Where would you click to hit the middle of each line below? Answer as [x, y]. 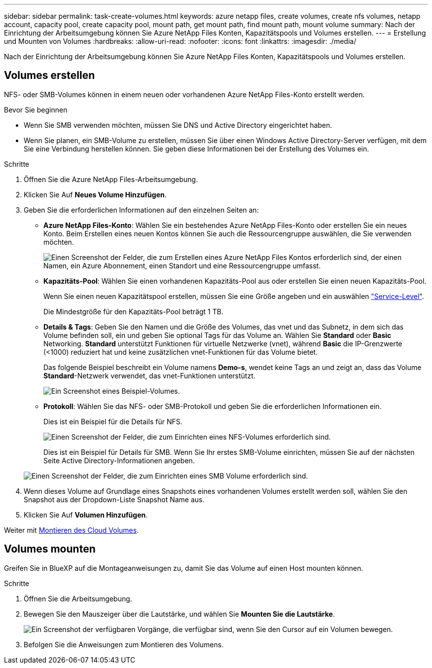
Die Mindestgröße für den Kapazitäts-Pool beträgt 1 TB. [133, 311]
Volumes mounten [50, 549]
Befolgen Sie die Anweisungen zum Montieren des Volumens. [124, 644]
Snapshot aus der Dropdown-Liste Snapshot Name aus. [114, 499]
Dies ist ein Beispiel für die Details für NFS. [113, 421]
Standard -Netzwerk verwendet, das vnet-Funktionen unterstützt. [149, 375]
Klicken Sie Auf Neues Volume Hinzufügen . [95, 194]
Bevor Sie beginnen [36, 110]
